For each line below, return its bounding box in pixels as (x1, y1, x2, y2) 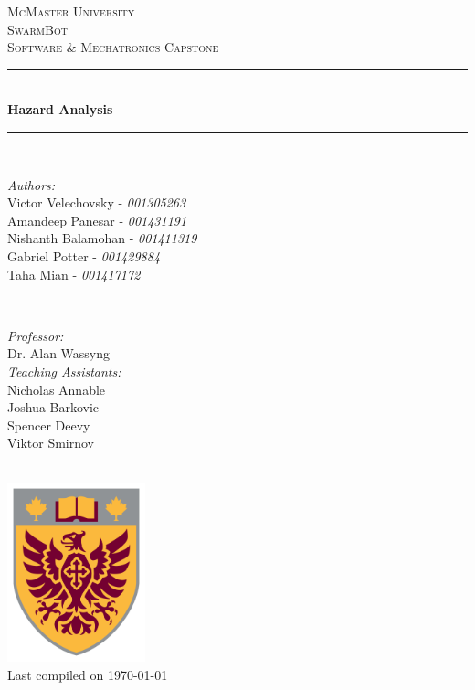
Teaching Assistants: (7, 361, 121, 380)
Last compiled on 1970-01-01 (7, 664, 168, 684)
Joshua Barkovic (7, 398, 100, 417)
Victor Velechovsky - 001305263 (7, 193, 186, 212)
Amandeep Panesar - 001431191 (7, 210, 187, 229)
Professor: (7, 325, 64, 345)
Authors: (7, 175, 56, 194)
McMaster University (7, 2, 135, 20)
